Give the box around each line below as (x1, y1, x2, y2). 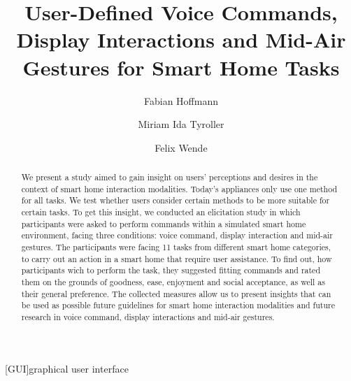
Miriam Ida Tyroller (138, 117, 224, 131)
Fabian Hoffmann (144, 93, 218, 108)
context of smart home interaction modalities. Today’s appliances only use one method (21, 182, 338, 194)
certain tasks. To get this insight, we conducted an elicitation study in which (21, 206, 301, 218)
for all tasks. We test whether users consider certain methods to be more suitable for (21, 194, 330, 206)
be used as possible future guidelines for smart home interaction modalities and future (21, 299, 335, 311)
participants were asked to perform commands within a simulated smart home (21, 217, 306, 229)
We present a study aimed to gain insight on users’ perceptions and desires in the (21, 171, 318, 183)
